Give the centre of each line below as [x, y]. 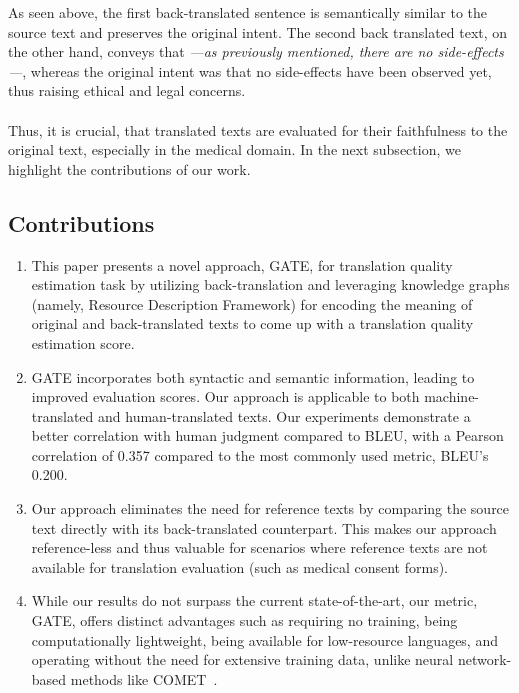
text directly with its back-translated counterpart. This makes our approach [264, 527]
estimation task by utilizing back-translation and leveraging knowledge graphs [270, 284]
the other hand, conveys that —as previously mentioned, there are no [220, 51]
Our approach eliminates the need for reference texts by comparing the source [270, 508]
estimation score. [83, 342]
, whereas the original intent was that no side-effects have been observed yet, [257, 70]
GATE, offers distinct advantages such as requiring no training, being [244, 620]
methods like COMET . [144, 678]
